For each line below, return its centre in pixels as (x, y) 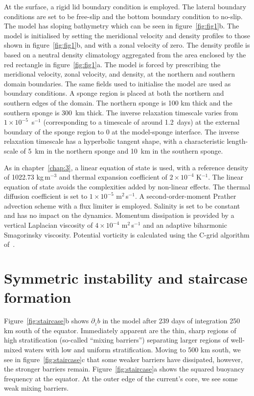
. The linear (226, 177)
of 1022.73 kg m (27, 177)
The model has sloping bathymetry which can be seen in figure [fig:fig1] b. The (122, 26)
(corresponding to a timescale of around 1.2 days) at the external (141, 122)
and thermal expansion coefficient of (113, 177)
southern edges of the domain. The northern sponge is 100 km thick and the (118, 102)
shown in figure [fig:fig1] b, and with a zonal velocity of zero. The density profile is (127, 45)
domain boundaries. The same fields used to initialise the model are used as (117, 83)
